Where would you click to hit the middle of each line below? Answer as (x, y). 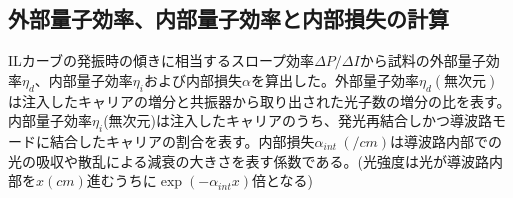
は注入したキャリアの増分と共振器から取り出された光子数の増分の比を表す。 (259, 100)
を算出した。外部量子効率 (334, 79)
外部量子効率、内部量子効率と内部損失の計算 (228, 18)
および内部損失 (193, 79)
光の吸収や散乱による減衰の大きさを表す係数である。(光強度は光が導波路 (248, 160)
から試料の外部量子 (422, 60)
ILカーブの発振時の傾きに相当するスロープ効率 (161, 60)
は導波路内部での (446, 140)
